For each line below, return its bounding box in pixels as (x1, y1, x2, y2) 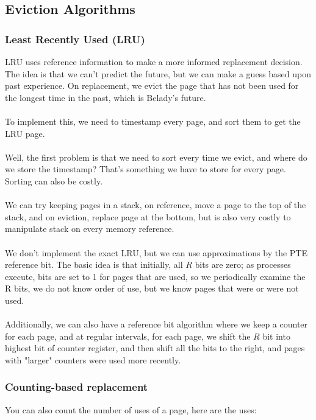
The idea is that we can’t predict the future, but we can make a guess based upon (5, 67, 312, 80)
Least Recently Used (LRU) (5, 31, 145, 46)
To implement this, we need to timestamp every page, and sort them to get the (5, 114, 301, 127)
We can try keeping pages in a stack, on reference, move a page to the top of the (5, 198, 306, 211)
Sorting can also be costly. (5, 174, 103, 187)
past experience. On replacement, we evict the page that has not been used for (5, 79, 299, 92)
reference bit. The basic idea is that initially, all (5, 258, 183, 271)
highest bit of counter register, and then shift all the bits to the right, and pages (5, 341, 305, 354)
